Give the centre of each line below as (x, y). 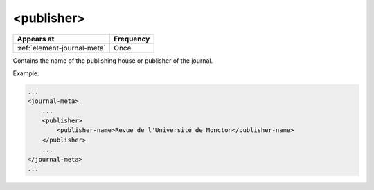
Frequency (132, 39)
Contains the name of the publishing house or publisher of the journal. (113, 60)
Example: (26, 73)
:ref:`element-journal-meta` (62, 48)
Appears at (36, 39)
